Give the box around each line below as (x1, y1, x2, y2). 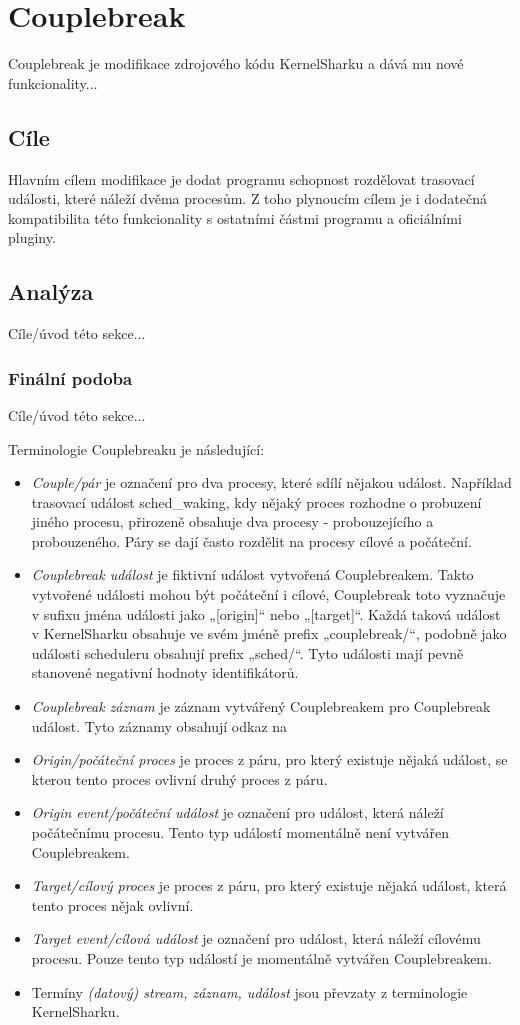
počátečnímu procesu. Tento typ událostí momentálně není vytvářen (31, 822, 449, 842)
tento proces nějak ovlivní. (31, 894, 194, 915)
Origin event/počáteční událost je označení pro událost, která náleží (31, 802, 444, 823)
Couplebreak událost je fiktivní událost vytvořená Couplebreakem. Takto (31, 564, 474, 585)
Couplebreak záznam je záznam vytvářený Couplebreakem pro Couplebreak (31, 696, 491, 717)
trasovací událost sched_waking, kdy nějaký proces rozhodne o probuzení (31, 491, 482, 512)
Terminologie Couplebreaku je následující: (8, 438, 265, 459)
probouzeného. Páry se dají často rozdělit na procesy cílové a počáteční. (31, 530, 472, 551)
